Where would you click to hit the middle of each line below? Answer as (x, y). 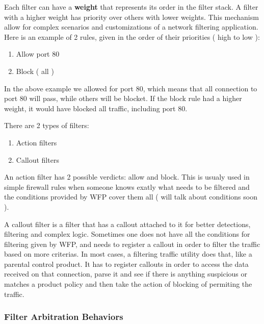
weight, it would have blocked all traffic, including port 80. (96, 108)
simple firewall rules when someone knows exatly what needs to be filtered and (127, 186)
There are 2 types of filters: (47, 125)
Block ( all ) (35, 71)
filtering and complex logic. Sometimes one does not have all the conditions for (127, 234)
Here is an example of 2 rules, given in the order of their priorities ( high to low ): (132, 36)
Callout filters (37, 159)
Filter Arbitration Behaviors (64, 317)
